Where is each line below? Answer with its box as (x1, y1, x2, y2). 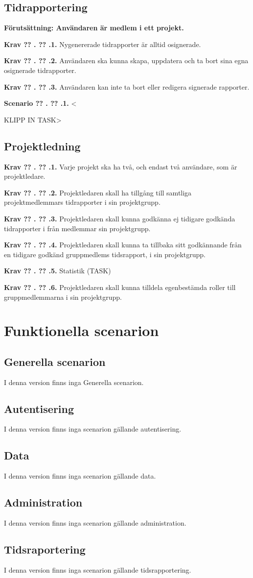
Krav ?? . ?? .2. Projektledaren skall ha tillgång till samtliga (4, 187, 192, 197)
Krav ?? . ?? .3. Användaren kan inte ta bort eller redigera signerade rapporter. (4, 81, 250, 92)
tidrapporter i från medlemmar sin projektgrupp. (4, 223, 151, 233)
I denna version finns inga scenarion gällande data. (4, 471, 156, 481)
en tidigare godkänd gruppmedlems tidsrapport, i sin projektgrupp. (4, 249, 206, 259)
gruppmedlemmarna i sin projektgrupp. (4, 291, 122, 302)
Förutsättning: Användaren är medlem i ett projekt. (4, 23, 184, 33)
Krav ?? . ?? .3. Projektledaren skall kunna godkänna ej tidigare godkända (4, 213, 235, 223)
